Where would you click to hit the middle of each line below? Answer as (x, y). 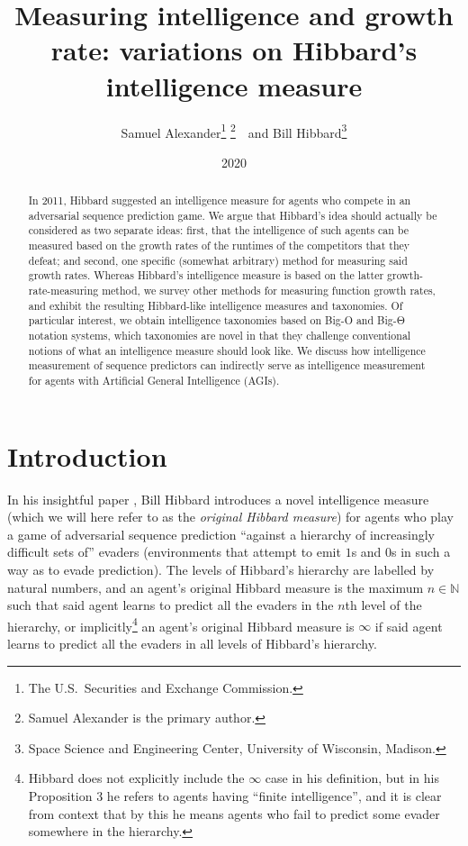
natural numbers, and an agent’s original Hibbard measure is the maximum (216, 587)
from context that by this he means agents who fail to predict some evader (234, 813)
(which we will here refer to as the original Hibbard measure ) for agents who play (230, 517)
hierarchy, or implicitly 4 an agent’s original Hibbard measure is (181, 624)
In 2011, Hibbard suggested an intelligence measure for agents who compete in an (220, 200)
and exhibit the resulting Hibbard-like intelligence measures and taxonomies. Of (216, 305)
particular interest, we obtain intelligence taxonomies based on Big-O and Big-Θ (216, 320)
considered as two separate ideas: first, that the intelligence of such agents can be (219, 230)
